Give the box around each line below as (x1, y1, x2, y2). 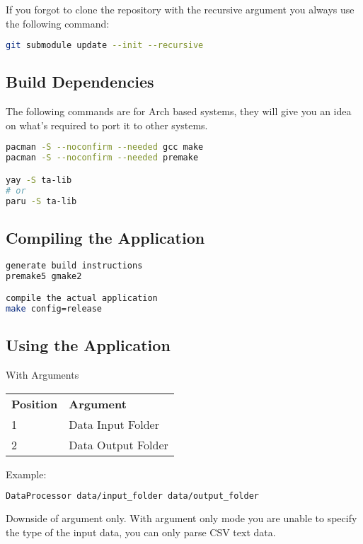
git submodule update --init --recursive (6, 40, 204, 51)
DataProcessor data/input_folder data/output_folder (6, 491, 259, 502)
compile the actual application (6, 293, 158, 304)
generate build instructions (6, 260, 143, 271)
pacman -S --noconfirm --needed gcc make (6, 142, 204, 153)
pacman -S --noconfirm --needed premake (6, 153, 199, 163)
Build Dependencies (6, 71, 154, 93)
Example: (6, 466, 47, 481)
